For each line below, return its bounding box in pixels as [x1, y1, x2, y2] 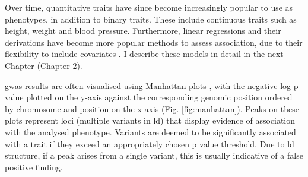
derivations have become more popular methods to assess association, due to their [5, 36, 303, 48]
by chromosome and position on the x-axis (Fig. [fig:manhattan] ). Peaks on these [5, 102, 299, 115]
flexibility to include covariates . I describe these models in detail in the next [5, 48, 284, 60]
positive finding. [5, 160, 63, 173]
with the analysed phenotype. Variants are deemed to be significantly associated [5, 125, 296, 138]
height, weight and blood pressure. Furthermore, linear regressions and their [5, 24, 281, 37]
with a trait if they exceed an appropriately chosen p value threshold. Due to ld [5, 137, 294, 150]
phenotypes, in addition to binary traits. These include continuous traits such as [5, 12, 297, 25]
